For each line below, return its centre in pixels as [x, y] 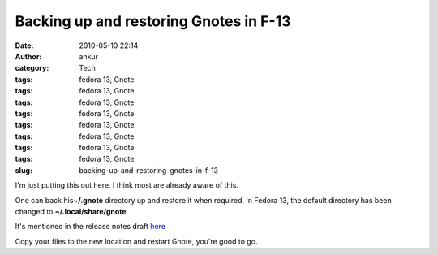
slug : [24, 170]
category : [32, 68]
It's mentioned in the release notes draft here [90, 227]
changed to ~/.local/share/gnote [71, 212]
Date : [24, 45]
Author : [28, 56]
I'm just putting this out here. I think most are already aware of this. [127, 185]
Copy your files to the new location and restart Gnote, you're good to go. [137, 241]
